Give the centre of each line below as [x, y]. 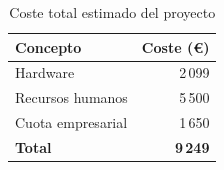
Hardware [45, 72]
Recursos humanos [71, 97]
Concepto [48, 46]
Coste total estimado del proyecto [112, 12]
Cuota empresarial [71, 122]
